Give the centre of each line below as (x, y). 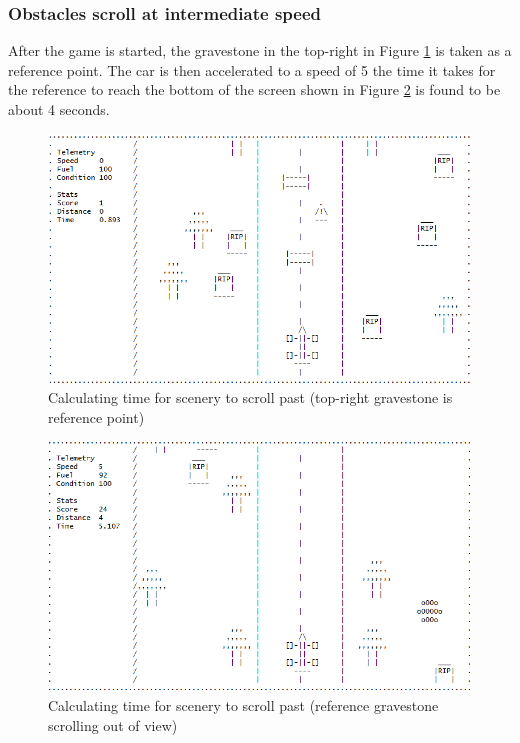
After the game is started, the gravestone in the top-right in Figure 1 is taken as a (260, 50)
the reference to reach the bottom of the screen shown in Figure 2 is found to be (254, 89)
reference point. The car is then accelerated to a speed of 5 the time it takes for (252, 69)
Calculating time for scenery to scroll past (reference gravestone (243, 705)
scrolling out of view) (113, 724)
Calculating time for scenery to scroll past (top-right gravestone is (250, 397)
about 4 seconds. (59, 109)
